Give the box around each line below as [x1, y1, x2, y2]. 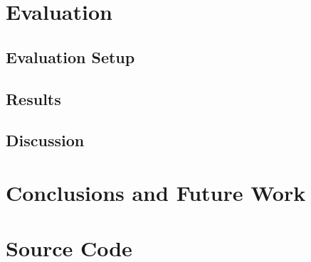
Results [6, 87, 61, 109]
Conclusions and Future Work [6, 178, 306, 207]
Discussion [6, 129, 85, 151]
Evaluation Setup [6, 45, 135, 67]
